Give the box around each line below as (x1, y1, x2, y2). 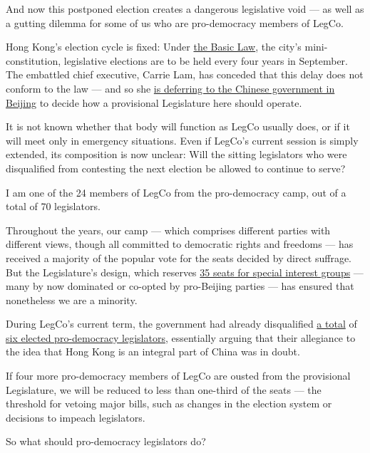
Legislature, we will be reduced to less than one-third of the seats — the (6, 382, 322, 397)
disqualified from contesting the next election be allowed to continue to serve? (6, 160, 346, 175)
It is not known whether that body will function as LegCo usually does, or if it (6, 119, 350, 134)
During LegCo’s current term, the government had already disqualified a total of (6, 316, 357, 331)
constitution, (6, 53, 61, 68)
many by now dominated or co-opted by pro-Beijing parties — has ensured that (6, 278, 354, 293)
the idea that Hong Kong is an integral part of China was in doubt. (6, 344, 300, 359)
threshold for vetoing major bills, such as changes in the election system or (6, 396, 332, 411)
